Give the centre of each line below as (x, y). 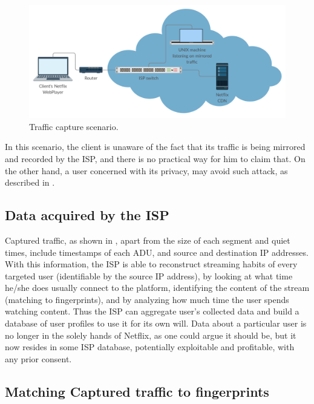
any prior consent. (38, 358)
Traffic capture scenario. (74, 126)
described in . (30, 182)
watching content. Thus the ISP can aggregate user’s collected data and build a (152, 311)
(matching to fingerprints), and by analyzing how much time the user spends (147, 299)
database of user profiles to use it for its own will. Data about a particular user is (156, 323)
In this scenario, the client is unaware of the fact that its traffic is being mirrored (155, 147)
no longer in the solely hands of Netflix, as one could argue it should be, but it (151, 335)
